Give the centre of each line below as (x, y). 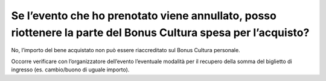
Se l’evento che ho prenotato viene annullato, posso (144, 16)
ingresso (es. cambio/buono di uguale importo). (70, 70)
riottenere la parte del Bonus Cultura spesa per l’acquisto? (160, 32)
